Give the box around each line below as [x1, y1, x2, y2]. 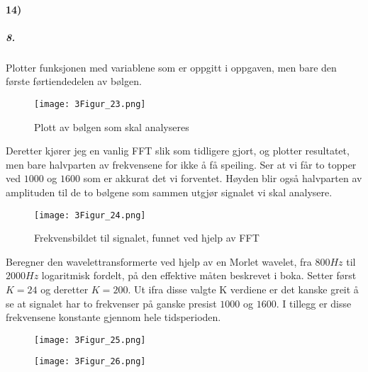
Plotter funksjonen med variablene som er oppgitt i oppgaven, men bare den [6, 60, 337, 74]
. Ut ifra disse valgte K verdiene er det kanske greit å [128, 282, 359, 296]
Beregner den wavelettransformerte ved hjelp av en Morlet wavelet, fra [6, 254, 312, 269]
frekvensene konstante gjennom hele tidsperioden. [6, 310, 221, 325]
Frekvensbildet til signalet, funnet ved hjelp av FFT [34, 230, 260, 245]
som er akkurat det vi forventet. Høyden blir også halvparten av [83, 171, 362, 186]
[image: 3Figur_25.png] [34, 334, 146, 345]
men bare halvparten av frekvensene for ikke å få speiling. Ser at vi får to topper [6, 157, 357, 171]
